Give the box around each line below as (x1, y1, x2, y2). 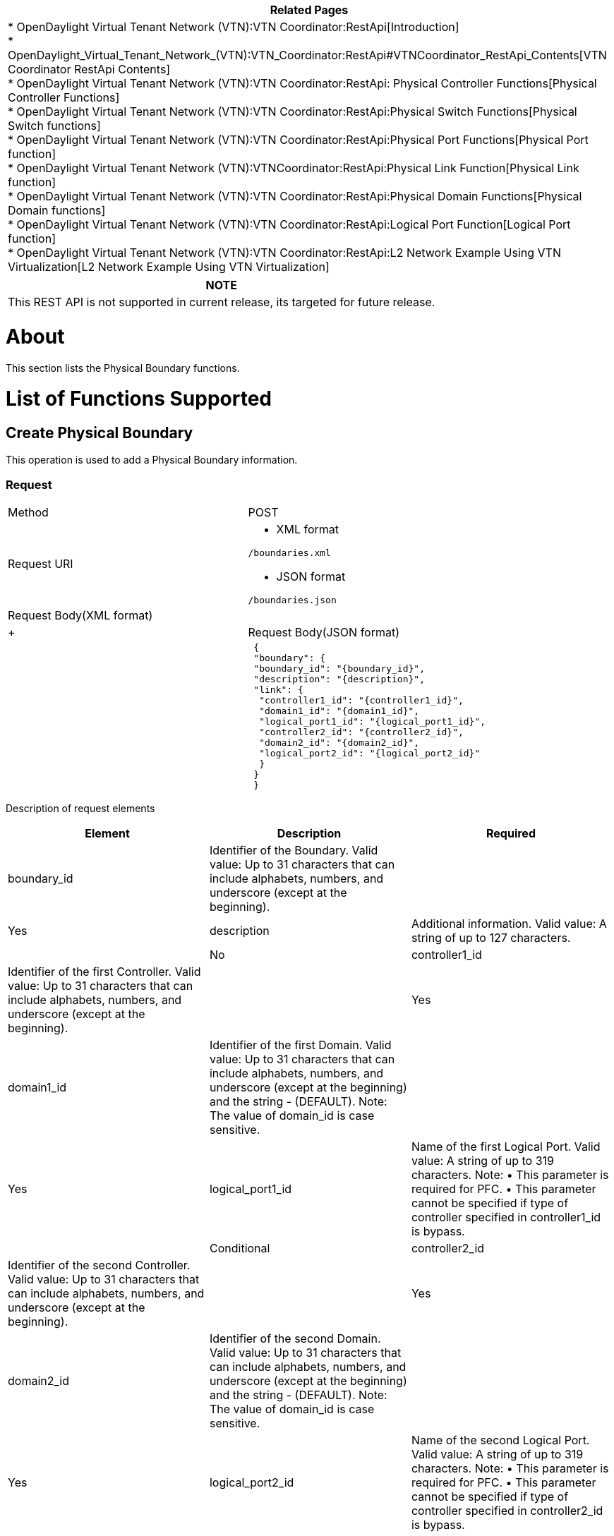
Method (8, 505, 49, 520)
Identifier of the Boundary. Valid (209, 843, 378, 858)
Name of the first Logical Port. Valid (411, 1139, 601, 1154)
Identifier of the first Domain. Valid (209, 1038, 392, 1053)
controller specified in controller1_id (411, 1210, 601, 1225)
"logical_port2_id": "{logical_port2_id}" (259, 748, 481, 759)
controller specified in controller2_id (411, 1504, 603, 1518)
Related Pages (270, 3, 349, 17)
